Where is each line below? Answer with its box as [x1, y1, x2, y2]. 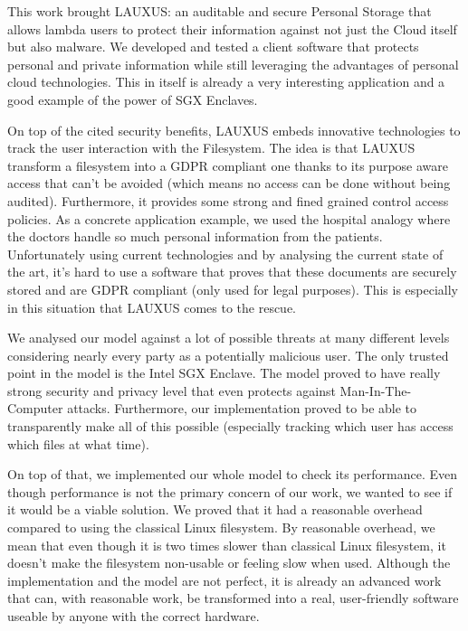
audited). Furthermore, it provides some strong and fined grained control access [7, 191, 449, 210]
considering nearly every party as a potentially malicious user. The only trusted [7, 345, 449, 364]
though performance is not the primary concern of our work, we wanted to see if [7, 482, 453, 501]
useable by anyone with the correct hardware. [7, 607, 260, 625]
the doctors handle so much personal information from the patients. [7, 227, 383, 246]
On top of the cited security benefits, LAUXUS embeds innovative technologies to [7, 120, 461, 139]
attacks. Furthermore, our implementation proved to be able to [67, 399, 417, 418]
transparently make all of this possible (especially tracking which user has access [7, 417, 454, 436]
